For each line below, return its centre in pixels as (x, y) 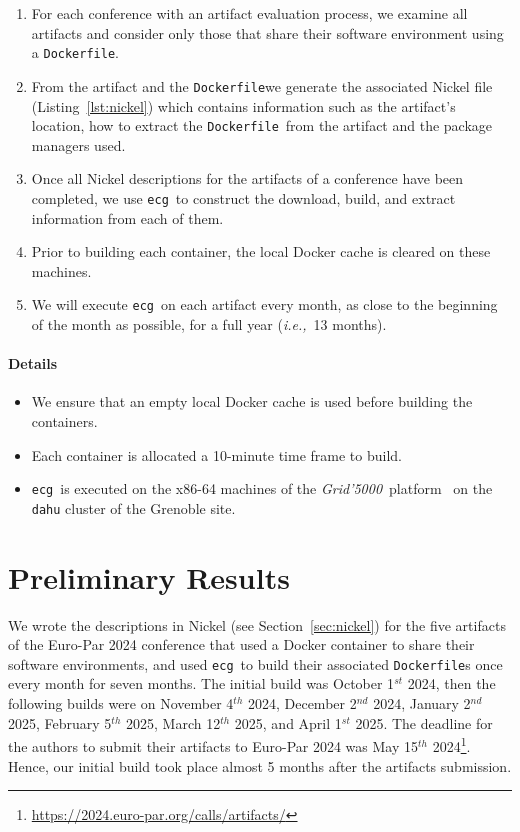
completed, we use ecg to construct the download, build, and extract (243, 197)
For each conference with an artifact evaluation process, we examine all (249, 13)
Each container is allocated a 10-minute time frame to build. (216, 454)
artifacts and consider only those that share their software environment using (267, 32)
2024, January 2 (422, 703)
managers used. (78, 144)
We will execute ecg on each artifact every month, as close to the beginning (264, 304)
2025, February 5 (60, 722)
